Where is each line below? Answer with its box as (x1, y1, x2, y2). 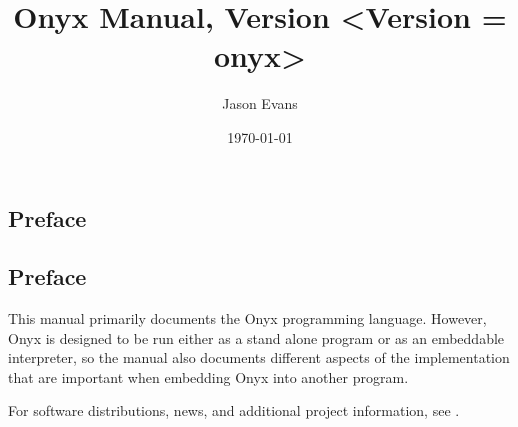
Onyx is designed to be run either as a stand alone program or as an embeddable (8, 327, 505, 348)
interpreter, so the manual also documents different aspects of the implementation (8, 347, 510, 368)
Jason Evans (222, 93, 298, 114)
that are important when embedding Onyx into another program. (8, 366, 409, 387)
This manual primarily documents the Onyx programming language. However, (8, 308, 487, 329)
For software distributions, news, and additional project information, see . (8, 400, 460, 421)
